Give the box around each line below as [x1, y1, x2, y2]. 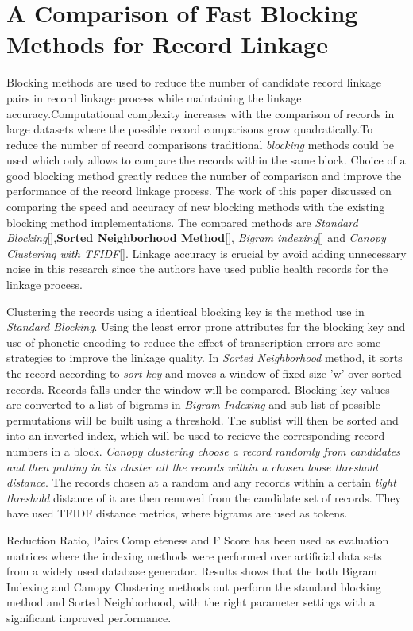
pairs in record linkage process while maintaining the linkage [6, 89, 302, 106]
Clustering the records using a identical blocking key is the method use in [6, 302, 365, 319]
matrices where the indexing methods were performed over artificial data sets [6, 547, 382, 564]
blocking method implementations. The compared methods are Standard [6, 214, 358, 230]
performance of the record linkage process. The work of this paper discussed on [6, 183, 392, 199]
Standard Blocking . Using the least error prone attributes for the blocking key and [6, 318, 406, 335]
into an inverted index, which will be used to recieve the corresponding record [6, 427, 385, 444]
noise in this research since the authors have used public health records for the [6, 260, 388, 277]
